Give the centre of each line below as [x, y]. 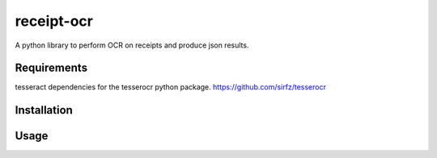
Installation [44, 110]
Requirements [51, 68]
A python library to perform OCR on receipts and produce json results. [132, 45]
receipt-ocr [54, 21]
